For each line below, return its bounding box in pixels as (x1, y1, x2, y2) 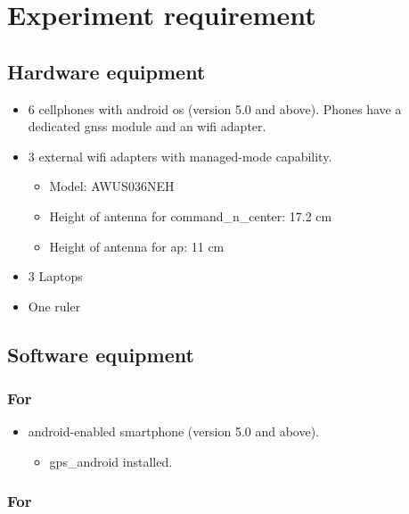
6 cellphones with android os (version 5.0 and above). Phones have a (28, 99, 402, 118)
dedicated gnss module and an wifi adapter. (28, 117, 266, 136)
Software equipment (7, 340, 194, 368)
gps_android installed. (49, 452, 173, 470)
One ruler (28, 296, 81, 315)
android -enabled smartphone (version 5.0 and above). (28, 422, 319, 441)
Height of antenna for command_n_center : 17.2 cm (49, 206, 332, 225)
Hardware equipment (7, 57, 206, 85)
